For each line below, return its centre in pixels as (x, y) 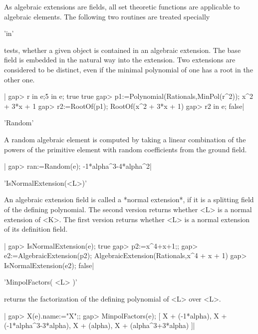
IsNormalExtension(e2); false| (49, 265)
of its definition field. (36, 229)
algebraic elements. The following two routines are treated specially (107, 16)
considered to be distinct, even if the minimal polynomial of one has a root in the (129, 69)
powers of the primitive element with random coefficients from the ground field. (126, 149)
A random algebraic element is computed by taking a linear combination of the (125, 139)
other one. (19, 79)
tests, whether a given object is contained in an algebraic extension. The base (123, 50)
